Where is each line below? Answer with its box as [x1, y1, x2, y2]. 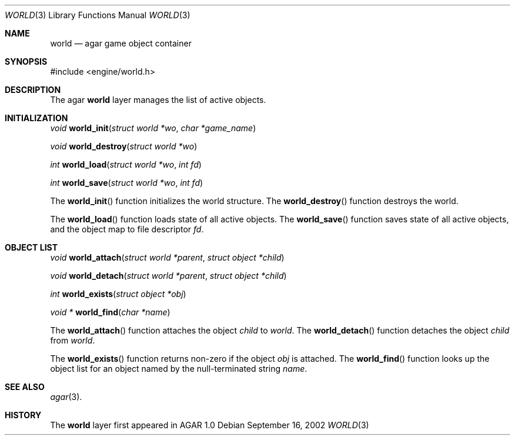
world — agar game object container [50, 38, 192, 48]
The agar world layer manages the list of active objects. [50, 95, 266, 105]
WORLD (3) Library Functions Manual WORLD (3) [5, 10, 190, 20]
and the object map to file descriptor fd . [50, 224, 204, 234]
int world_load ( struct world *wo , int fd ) [50, 159, 202, 169]
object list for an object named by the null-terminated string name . [50, 364, 307, 374]
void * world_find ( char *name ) [50, 307, 170, 317]
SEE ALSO [5, 382, 45, 392]
